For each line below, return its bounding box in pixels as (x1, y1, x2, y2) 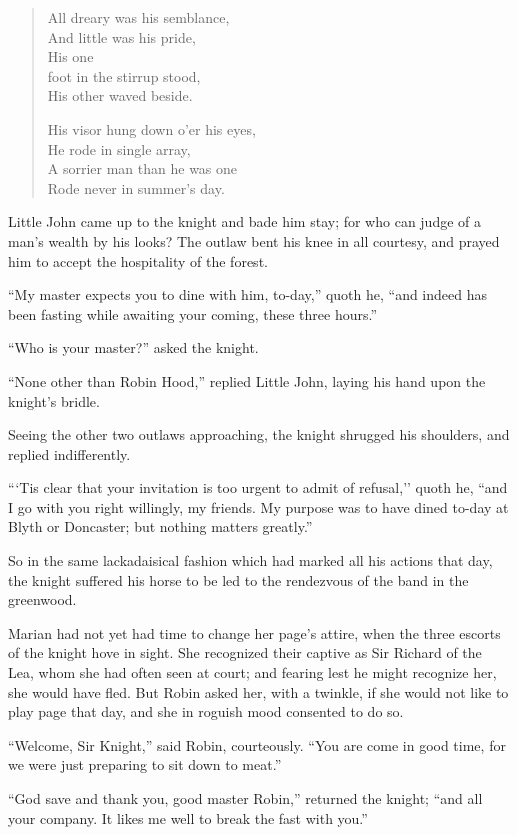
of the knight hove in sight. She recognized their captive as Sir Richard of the (8, 642, 482, 663)
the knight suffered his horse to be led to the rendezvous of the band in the (8, 569, 469, 590)
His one (47, 46, 94, 67)
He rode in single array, (47, 138, 191, 159)
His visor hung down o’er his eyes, (47, 118, 256, 139)
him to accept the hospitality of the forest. (8, 250, 268, 271)
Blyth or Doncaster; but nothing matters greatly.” (8, 516, 313, 537)
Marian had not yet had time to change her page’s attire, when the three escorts (8, 622, 501, 643)
